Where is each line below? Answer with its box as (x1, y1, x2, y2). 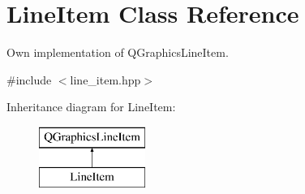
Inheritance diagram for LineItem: (6, 98, 176, 115)
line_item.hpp (70, 71, 141, 88)
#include (6, 71, 52, 88)
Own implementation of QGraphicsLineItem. (6, 44, 229, 61)
